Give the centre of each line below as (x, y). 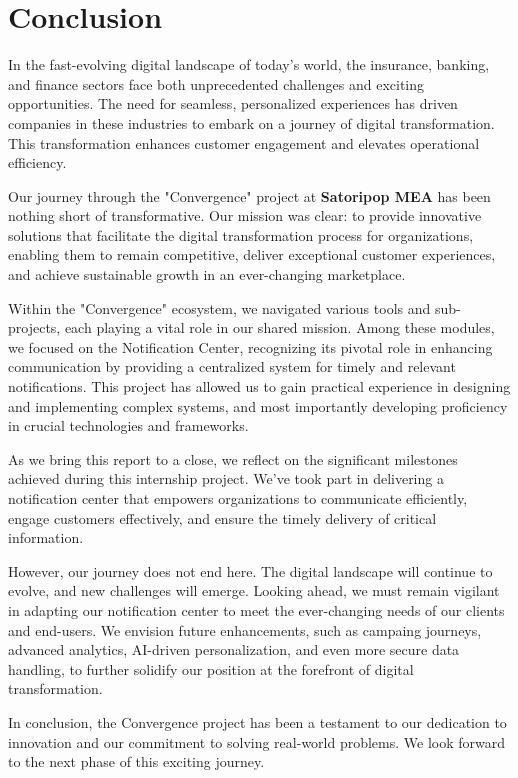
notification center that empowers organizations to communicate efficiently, (238, 498)
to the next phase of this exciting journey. (136, 761)
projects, (34, 327)
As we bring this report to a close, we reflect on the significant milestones (233, 458)
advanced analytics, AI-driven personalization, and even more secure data (234, 649)
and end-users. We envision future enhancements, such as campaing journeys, (245, 629)
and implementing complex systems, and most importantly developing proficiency (258, 405)
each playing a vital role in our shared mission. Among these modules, (279, 327)
